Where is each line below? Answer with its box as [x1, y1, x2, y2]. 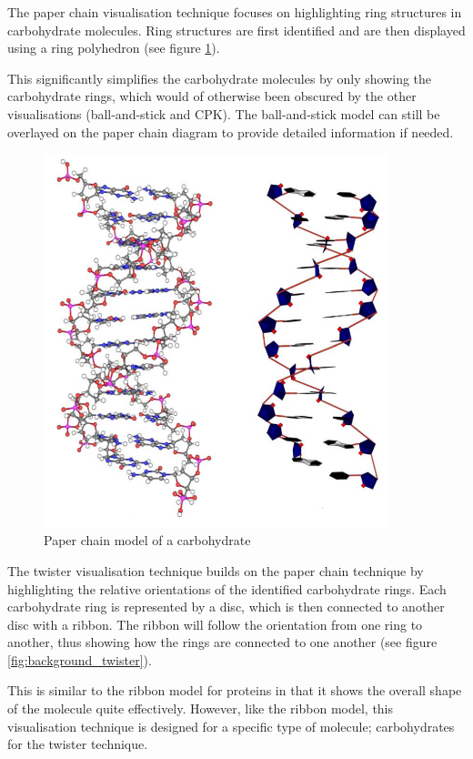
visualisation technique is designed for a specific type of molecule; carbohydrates [7, 716, 455, 735]
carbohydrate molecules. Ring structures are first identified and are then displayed [7, 20, 466, 39]
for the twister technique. [7, 734, 148, 754]
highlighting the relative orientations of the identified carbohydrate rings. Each [7, 579, 447, 598]
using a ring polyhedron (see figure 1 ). [7, 38, 220, 57]
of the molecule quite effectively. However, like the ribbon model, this [7, 699, 394, 718]
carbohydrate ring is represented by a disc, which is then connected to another [7, 597, 445, 616]
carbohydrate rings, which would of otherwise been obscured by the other [7, 86, 417, 106]
